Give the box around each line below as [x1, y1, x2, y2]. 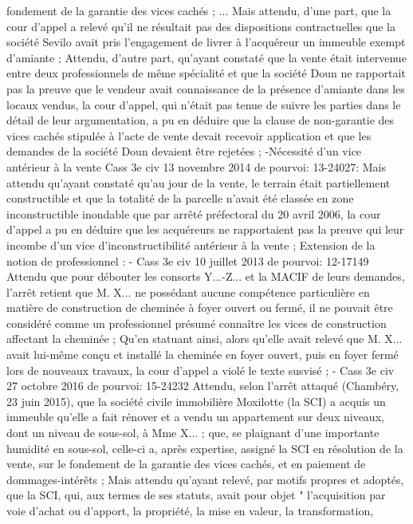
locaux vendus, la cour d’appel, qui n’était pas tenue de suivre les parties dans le [6, 96, 401, 112]
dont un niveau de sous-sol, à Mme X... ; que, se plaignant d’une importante [6, 424, 380, 441]
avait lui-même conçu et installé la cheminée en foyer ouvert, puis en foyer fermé [6, 346, 399, 363]
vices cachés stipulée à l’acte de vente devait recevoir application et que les [6, 127, 372, 144]
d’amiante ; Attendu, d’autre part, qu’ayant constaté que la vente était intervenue [6, 49, 407, 65]
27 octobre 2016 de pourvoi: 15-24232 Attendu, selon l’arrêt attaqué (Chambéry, [6, 377, 399, 394]
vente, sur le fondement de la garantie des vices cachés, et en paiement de [6, 455, 366, 472]
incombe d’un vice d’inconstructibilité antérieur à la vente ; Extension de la [6, 236, 376, 253]
